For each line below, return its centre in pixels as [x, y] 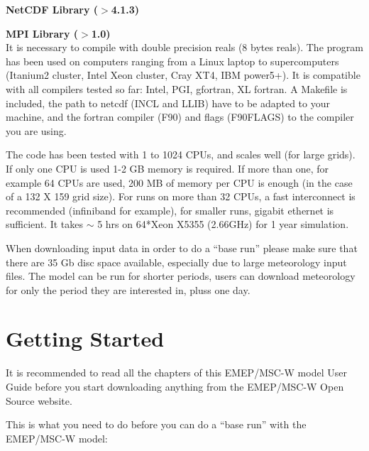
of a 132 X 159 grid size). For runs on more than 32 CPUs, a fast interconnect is [181, 196]
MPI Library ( [42, 33]
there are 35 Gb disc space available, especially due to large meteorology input [176, 262]
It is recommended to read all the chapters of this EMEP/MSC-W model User [176, 373]
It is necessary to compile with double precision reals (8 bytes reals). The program [184, 47]
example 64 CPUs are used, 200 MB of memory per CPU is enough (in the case [179, 182]
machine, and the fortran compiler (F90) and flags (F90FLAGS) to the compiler [180, 117]
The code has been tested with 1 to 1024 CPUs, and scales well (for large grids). [181, 154]
